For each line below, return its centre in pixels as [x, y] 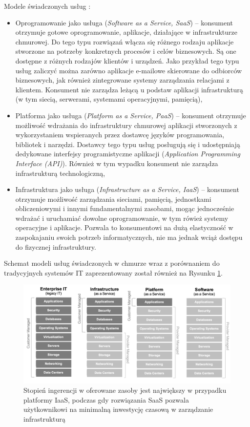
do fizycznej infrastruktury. [56, 246]
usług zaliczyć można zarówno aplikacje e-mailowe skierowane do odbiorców [129, 70]
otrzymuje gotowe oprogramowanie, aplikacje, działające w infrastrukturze [126, 32]
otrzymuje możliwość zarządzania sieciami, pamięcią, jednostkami [113, 199]
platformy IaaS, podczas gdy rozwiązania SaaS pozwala [106, 399]
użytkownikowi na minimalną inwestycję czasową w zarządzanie [118, 409]
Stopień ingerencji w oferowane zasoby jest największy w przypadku [125, 390]
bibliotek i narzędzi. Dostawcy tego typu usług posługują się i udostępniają [128, 144]
